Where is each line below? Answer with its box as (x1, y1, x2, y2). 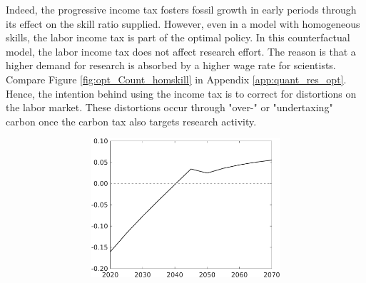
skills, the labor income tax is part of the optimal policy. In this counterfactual (6, 30, 350, 45)
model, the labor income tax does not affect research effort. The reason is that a (6, 43, 356, 58)
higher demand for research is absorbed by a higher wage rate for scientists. (6, 58, 336, 73)
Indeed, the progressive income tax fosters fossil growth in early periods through (6, 2, 357, 16)
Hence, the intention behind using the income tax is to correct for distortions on (6, 86, 357, 101)
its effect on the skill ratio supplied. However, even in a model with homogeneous (6, 16, 360, 31)
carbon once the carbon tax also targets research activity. (6, 113, 257, 128)
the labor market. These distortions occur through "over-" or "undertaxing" (6, 100, 333, 115)
